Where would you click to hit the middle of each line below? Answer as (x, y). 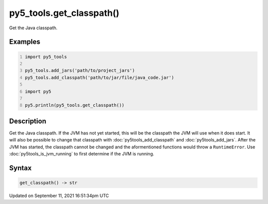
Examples (25, 42)
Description (28, 121)
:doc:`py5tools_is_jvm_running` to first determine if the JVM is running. (82, 153)
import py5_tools (46, 57)
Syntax (20, 168)
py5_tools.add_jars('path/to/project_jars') (80, 70)
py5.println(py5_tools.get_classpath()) (75, 105)
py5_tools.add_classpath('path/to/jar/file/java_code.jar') (100, 77)
